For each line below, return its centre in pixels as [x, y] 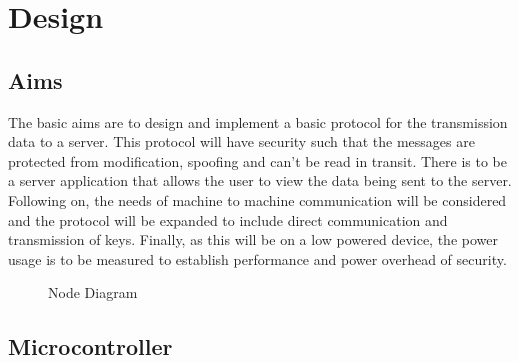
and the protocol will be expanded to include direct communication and [228, 219]
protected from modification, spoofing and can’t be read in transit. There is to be [258, 160]
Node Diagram [93, 292]
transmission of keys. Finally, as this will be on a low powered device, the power [253, 239]
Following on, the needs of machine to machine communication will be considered [257, 199]
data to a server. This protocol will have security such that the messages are [241, 141]
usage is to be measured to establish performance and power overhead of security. [257, 258]
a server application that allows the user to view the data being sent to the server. [260, 180]
